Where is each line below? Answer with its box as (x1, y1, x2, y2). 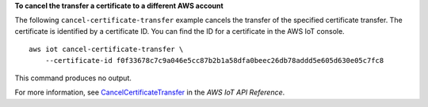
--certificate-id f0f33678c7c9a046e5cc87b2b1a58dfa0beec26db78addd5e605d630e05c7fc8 (44, 56, 384, 65)
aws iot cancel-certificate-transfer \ (29, 45, 184, 54)
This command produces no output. (14, 73, 132, 83)
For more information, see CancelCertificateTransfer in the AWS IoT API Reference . (14, 87, 285, 98)
